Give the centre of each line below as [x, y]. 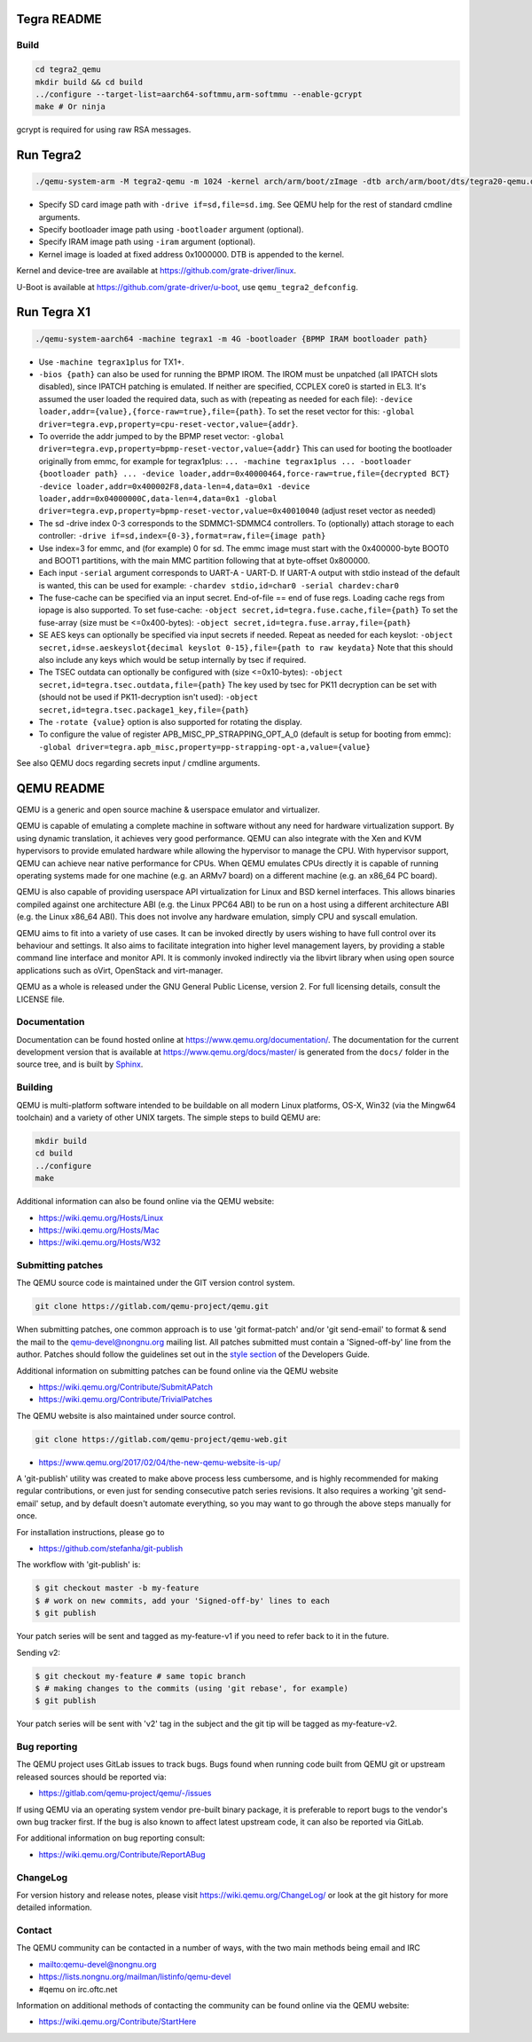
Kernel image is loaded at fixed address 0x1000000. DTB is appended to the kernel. [192, 254]
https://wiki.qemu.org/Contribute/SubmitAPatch [125, 1387]
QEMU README [61, 788]
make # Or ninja [70, 107]
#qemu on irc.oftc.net [78, 1989]
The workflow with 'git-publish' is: [78, 1565]
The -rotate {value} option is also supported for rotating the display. [171, 721]
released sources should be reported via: [92, 1777]
